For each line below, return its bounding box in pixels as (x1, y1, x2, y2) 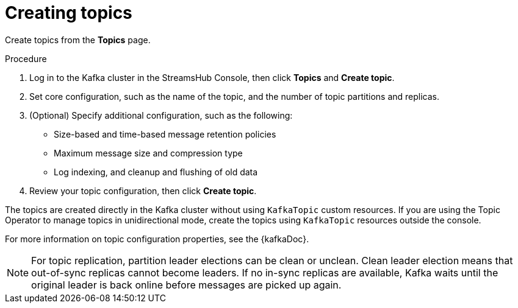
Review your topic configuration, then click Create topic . (29, 185, 257, 196)
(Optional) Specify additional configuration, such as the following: (29, 110, 293, 121)
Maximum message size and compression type (54, 147, 243, 158)
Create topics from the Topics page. (5, 34, 151, 45)
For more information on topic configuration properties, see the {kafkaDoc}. (5, 233, 309, 244)
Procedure (5, 53, 47, 64)
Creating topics (5, 2, 132, 23)
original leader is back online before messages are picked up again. (31, 278, 342, 291)
